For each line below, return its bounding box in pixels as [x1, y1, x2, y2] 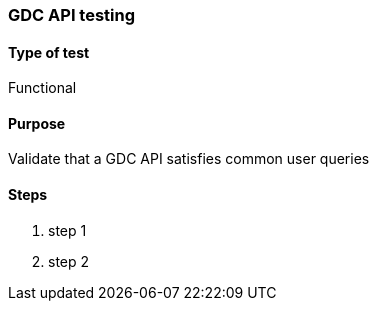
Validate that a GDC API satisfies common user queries [8, 150, 370, 168]
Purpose [8, 114, 66, 132]
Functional [8, 79, 77, 97]
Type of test [8, 43, 90, 61]
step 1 [48, 221, 87, 239]
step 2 [48, 252, 90, 270]
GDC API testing [8, 5, 136, 25]
